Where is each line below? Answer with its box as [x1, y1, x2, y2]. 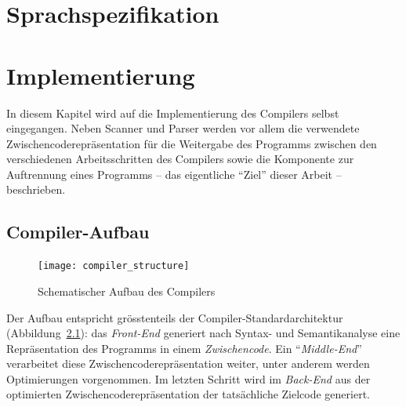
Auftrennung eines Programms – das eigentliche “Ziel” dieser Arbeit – [6, 165, 342, 182]
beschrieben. [6, 181, 66, 198]
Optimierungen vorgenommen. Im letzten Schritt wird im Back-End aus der [6, 370, 371, 387]
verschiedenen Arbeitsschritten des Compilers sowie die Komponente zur [6, 151, 354, 167]
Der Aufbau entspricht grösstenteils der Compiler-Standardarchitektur [6, 309, 343, 325]
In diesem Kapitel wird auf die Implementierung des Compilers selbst [6, 104, 339, 121]
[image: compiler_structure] [38, 260, 190, 272]
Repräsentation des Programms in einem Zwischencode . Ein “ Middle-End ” [6, 340, 362, 356]
